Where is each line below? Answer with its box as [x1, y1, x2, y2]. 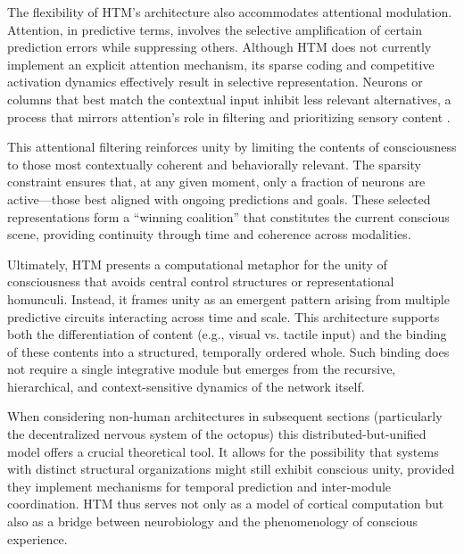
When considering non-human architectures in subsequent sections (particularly [7, 407, 443, 426]
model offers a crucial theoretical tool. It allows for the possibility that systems [7, 442, 439, 460]
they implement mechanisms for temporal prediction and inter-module [7, 476, 392, 495]
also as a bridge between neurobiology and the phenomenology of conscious [7, 512, 418, 531]
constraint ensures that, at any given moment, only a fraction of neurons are [7, 172, 426, 191]
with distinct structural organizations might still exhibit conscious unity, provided [7, 459, 455, 478]
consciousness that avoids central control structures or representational [7, 272, 394, 291]
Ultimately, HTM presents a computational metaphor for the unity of [7, 254, 387, 273]
